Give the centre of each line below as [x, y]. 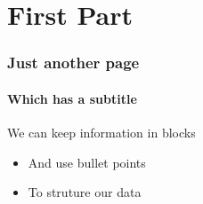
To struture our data [85, 192]
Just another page [73, 63]
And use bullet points [87, 162]
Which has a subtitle [72, 98]
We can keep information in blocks [101, 133]
